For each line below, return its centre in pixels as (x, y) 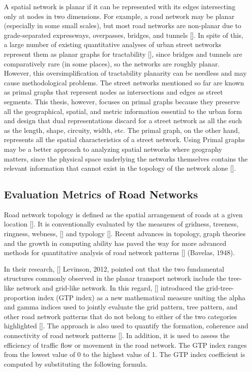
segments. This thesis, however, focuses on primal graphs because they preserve (122, 101)
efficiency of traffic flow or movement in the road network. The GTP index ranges (126, 345)
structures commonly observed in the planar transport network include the (115, 278)
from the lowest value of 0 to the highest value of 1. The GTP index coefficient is (125, 354)
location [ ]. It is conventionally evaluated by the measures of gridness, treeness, (121, 224)
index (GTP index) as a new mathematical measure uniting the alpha (142, 297)
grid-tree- (220, 288)
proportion (20, 297)
